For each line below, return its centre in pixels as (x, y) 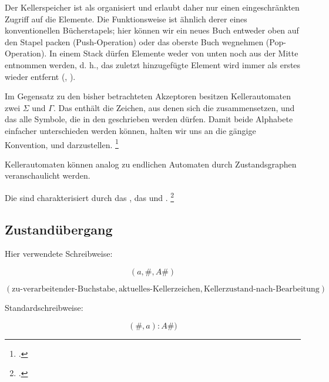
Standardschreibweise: (44, 308)
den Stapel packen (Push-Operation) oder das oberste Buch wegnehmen (134, 41)
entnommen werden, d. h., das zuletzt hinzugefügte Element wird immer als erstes (153, 64)
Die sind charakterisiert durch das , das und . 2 (90, 196)
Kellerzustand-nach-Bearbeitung (262, 289)
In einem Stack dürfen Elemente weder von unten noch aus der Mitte (174, 53)
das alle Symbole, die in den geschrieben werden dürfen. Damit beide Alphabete (149, 119)
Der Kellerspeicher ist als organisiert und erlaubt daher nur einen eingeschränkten (152, 7)
